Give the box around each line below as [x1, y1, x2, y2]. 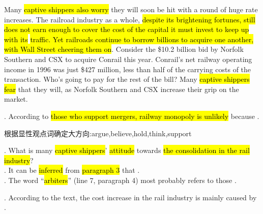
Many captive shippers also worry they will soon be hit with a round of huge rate [4, 4, 258, 14]
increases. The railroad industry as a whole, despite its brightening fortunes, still [4, 14, 255, 24]
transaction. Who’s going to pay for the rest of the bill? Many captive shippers [4, 74, 250, 84]
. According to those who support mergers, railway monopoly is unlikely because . [4, 110, 259, 121]
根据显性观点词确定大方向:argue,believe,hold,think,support [4, 128, 192, 138]
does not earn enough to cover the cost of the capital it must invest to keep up [4, 24, 249, 35]
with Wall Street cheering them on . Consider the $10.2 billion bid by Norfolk [4, 44, 244, 54]
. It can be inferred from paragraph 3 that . [4, 165, 140, 175]
